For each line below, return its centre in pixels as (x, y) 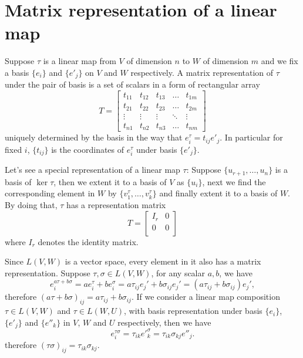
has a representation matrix (116, 205)
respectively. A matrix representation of (202, 72)
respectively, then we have (164, 322)
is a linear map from (80, 61)
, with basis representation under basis (193, 311)
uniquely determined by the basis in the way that (94, 137)
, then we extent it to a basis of (110, 181)
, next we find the (234, 181)
